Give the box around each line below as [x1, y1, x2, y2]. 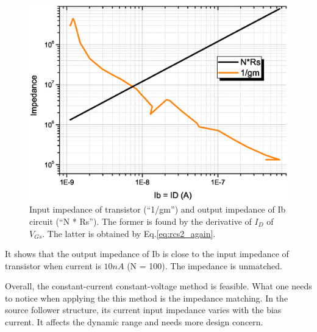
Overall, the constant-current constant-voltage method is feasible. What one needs [5, 280, 312, 292]
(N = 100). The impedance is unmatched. [127, 259, 282, 272]
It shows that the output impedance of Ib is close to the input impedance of [5, 247, 289, 260]
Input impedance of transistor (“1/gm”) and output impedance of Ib [29, 203, 286, 216]
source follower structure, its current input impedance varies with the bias [5, 303, 282, 316]
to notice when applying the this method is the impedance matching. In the [5, 291, 288, 304]
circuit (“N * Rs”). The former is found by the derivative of [29, 214, 252, 227]
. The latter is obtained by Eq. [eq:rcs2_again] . [42, 227, 216, 239]
